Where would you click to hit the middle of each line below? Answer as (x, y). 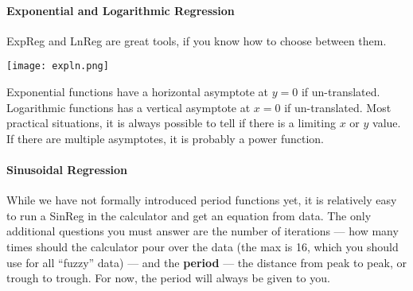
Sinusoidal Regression (67, 170)
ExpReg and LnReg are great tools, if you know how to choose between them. (197, 40)
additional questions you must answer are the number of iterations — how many (203, 231)
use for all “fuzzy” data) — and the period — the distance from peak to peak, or (206, 262)
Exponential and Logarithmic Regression (121, 10)
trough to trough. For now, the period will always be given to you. (168, 278)
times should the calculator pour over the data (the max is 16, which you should (203, 246)
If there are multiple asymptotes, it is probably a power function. (166, 138)
